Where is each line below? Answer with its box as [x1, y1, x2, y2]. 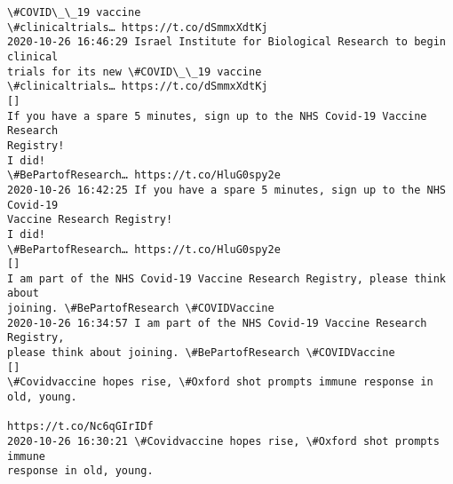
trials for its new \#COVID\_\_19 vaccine [7, 65, 262, 78]
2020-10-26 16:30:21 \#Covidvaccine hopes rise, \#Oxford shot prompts [7, 435, 440, 448]
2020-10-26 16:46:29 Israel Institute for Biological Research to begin [7, 36, 446, 49]
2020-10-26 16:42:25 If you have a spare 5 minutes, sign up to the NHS [7, 183, 446, 196]
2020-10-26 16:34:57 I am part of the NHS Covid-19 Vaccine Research [7, 316, 427, 329]
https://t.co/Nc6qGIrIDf [7, 420, 154, 433]
